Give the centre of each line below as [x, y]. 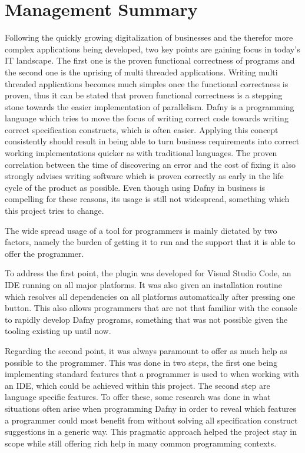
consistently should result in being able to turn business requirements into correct [152, 141]
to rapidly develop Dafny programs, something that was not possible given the [146, 319]
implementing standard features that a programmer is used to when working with [152, 374]
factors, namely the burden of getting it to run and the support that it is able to [150, 242]
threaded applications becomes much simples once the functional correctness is [147, 83]
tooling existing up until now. [58, 331]
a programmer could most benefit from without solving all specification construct [151, 420]
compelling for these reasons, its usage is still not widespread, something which [147, 199]
